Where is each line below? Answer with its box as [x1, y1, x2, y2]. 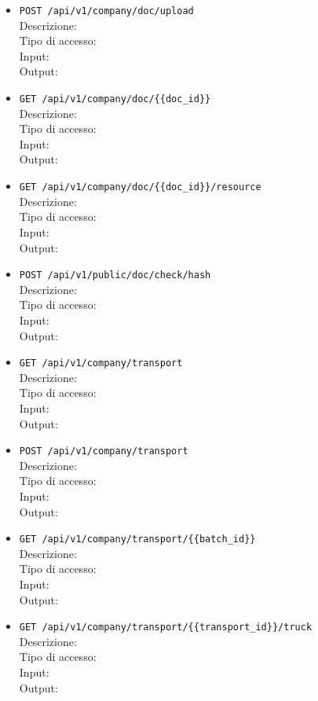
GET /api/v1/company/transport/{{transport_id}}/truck [19, 622, 313, 633]
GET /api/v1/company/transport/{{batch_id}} [19, 534, 256, 545]
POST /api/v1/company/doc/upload [19, 6, 194, 17]
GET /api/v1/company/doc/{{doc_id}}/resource [19, 182, 261, 193]
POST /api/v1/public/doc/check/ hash [19, 270, 211, 281]
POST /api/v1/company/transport [19, 446, 188, 457]
